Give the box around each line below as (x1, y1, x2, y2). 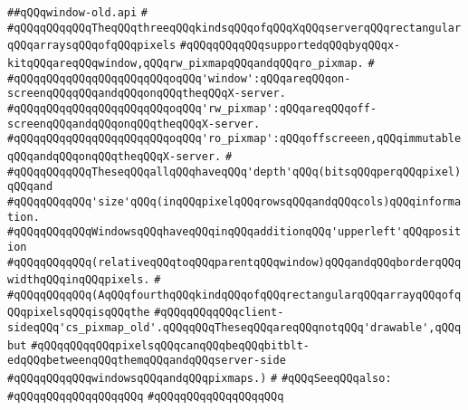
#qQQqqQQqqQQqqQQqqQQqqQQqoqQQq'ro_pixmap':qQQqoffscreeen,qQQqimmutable (7, 132, 462, 146)
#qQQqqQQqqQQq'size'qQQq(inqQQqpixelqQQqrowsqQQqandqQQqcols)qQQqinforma (7, 195, 462, 208)
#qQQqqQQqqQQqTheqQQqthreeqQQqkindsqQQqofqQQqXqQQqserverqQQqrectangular (7, 21, 462, 34)
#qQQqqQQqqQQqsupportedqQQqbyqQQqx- (179, 39, 401, 52)
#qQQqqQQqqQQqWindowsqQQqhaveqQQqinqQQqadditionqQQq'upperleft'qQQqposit (7, 225, 462, 239)
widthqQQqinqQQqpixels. (7, 273, 150, 287)
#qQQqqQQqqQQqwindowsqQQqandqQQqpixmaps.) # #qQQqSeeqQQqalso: (7, 372, 392, 386)
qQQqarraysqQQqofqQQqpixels (7, 39, 177, 52)
